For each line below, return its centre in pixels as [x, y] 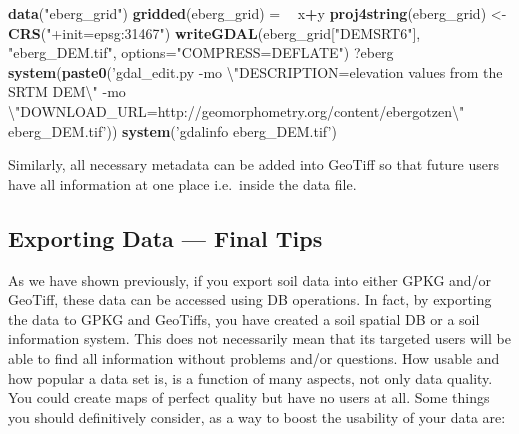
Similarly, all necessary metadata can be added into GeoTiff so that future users [254, 164]
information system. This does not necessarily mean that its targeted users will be [259, 338]
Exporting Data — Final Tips [165, 237]
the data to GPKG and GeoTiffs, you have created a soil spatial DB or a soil [244, 318]
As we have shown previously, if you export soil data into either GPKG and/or [250, 279]
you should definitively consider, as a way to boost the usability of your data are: [257, 416]
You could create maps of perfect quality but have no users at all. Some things [249, 397]
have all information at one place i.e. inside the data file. [182, 183]
